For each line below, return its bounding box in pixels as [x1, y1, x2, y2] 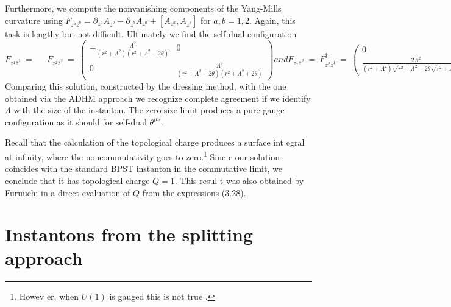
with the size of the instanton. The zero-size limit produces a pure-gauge [13, 104, 285, 116]
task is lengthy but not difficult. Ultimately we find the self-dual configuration [5, 27, 297, 40]
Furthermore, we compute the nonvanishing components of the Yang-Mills [5, 2, 282, 14]
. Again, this [249, 13, 296, 26]
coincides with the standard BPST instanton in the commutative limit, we [5, 162, 282, 175]
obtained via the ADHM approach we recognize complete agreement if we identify [5, 91, 311, 104]
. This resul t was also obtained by [174, 174, 304, 186]
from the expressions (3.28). [142, 186, 246, 199]
